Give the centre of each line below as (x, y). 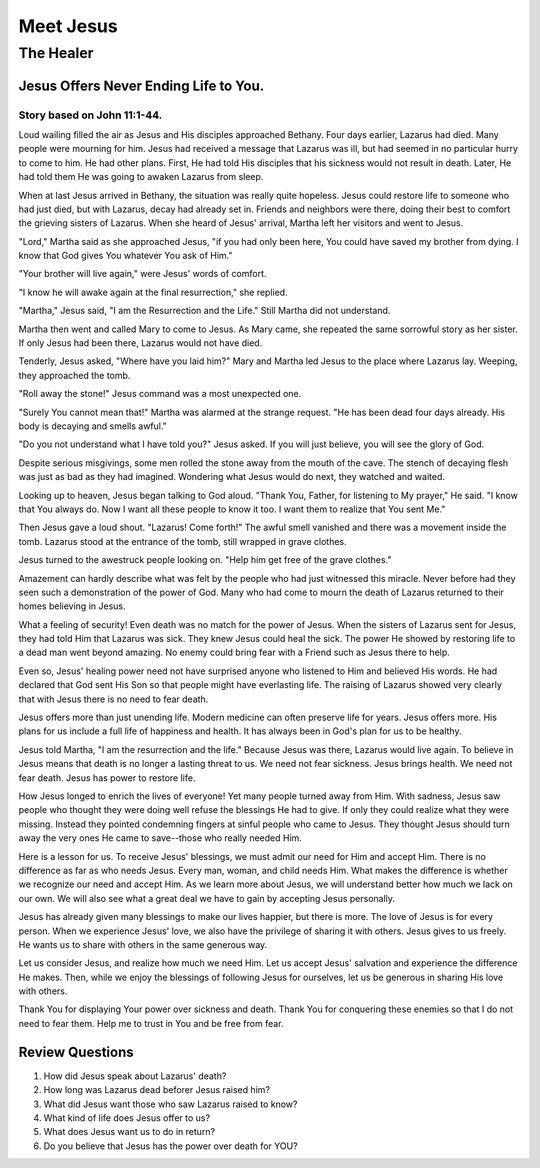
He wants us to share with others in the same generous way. (143, 944)
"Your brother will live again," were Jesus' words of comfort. (142, 274)
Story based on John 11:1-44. (90, 115)
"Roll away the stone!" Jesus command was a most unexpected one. (160, 394)
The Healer (56, 53)
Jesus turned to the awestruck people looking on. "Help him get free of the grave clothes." (205, 560)
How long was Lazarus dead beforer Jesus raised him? (156, 1090)
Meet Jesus (68, 26)
